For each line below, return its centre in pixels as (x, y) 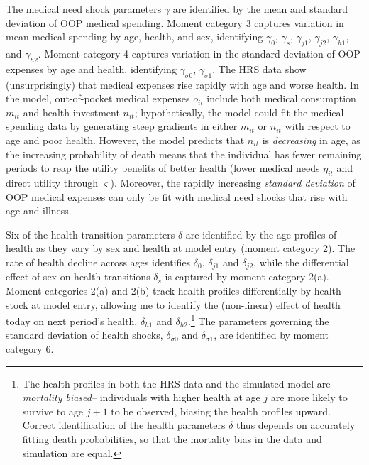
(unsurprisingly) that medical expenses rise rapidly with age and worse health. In (182, 84)
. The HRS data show (259, 69)
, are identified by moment (271, 335)
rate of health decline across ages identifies (98, 262)
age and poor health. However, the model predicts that (125, 139)
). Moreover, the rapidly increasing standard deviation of (233, 182)
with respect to (318, 126)
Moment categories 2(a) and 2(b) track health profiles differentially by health (174, 290)
